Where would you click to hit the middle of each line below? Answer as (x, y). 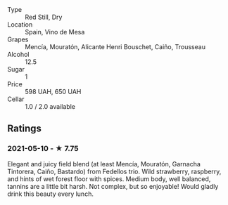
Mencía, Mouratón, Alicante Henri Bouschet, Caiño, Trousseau (115, 47)
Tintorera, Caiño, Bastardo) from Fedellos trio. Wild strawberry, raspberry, (114, 171)
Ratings (25, 129)
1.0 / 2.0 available (50, 106)
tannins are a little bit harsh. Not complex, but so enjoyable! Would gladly (113, 186)
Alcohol (18, 54)
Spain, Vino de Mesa (55, 32)
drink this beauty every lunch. (50, 194)
